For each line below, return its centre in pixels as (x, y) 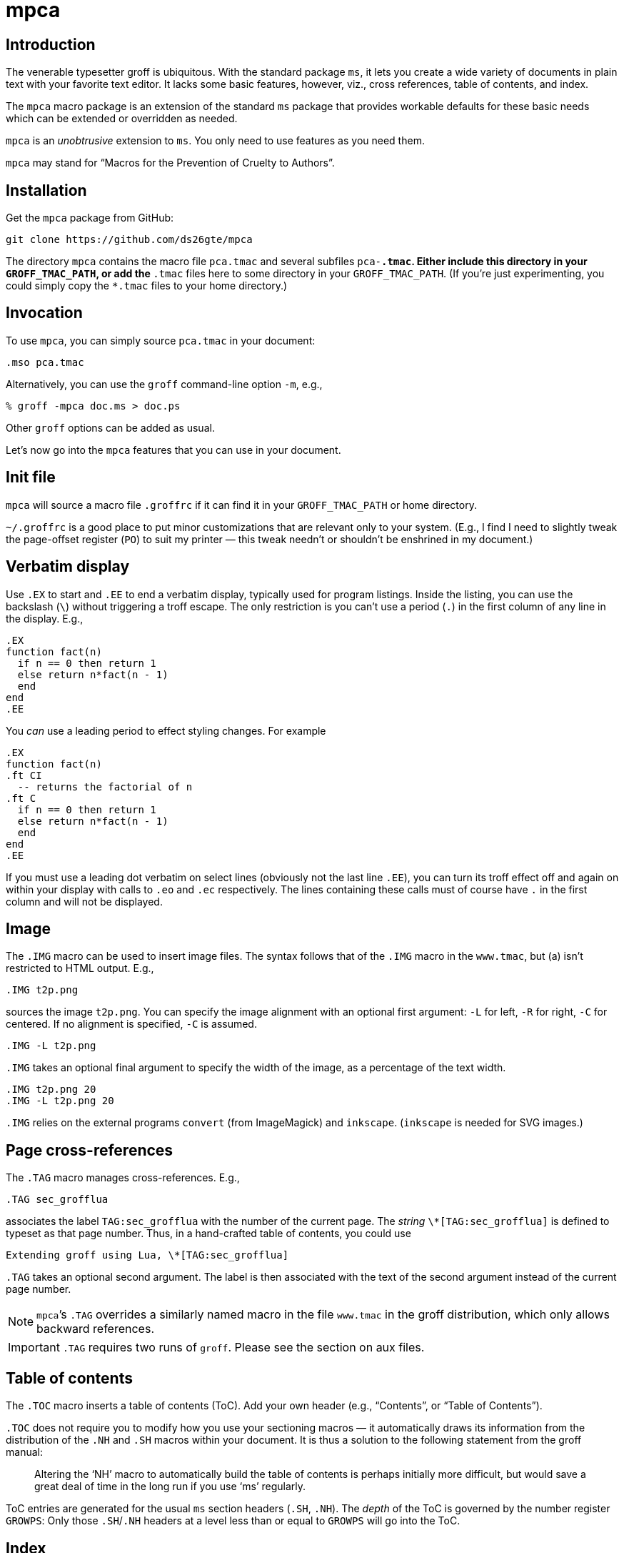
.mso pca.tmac (45, 362)
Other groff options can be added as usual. (110, 427)
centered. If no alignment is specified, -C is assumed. (131, 1024)
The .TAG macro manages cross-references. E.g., (123, 1178)
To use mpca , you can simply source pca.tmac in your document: (161, 340)
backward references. (95, 1329)
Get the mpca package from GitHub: (90, 218)
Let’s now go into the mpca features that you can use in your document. (173, 450)
